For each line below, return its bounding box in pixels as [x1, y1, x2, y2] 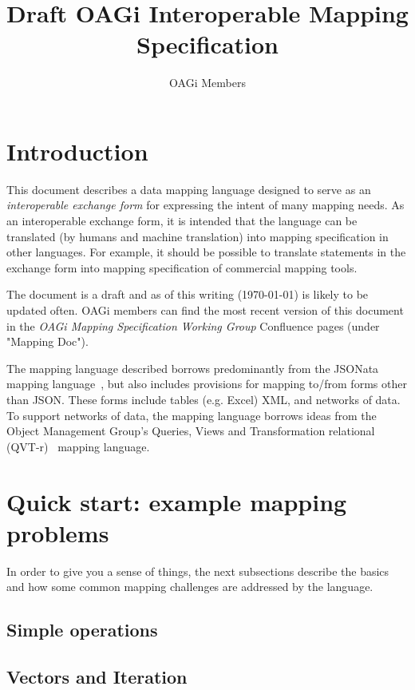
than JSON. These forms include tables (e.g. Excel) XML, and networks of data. [6, 391, 401, 407]
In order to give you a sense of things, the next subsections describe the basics [6, 562, 389, 579]
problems [6, 516, 109, 549]
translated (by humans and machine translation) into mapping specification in [6, 228, 389, 244]
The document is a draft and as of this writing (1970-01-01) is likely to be [6, 286, 369, 303]
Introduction [6, 134, 148, 167]
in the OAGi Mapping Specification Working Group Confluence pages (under [6, 317, 380, 334]
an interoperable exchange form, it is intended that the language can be [6, 212, 358, 229]
